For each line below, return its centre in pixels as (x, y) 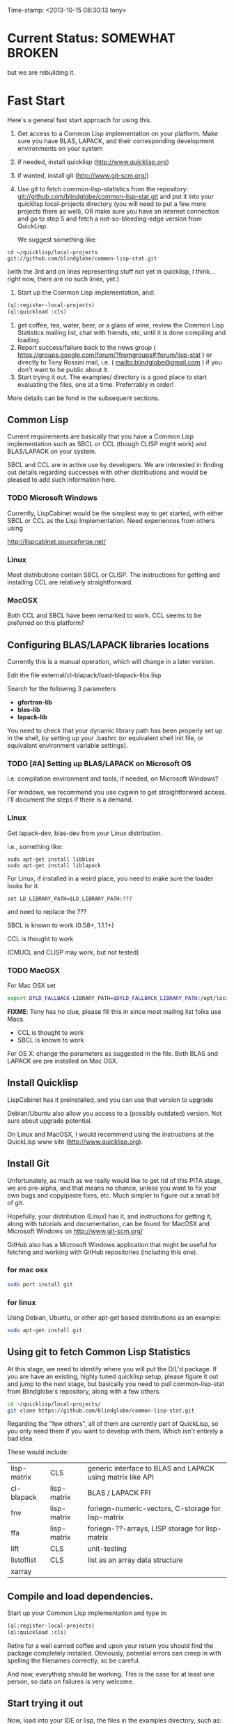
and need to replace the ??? (47, 911)
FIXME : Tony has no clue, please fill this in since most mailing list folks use (114, 1011)
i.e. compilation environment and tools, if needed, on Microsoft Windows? (113, 779)
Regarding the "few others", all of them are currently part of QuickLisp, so (113, 1424)
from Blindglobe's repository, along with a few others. (84, 1391)
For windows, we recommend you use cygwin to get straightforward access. (117, 793)
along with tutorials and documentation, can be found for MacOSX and (109, 1223)
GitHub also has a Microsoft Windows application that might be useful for (112, 1244)
